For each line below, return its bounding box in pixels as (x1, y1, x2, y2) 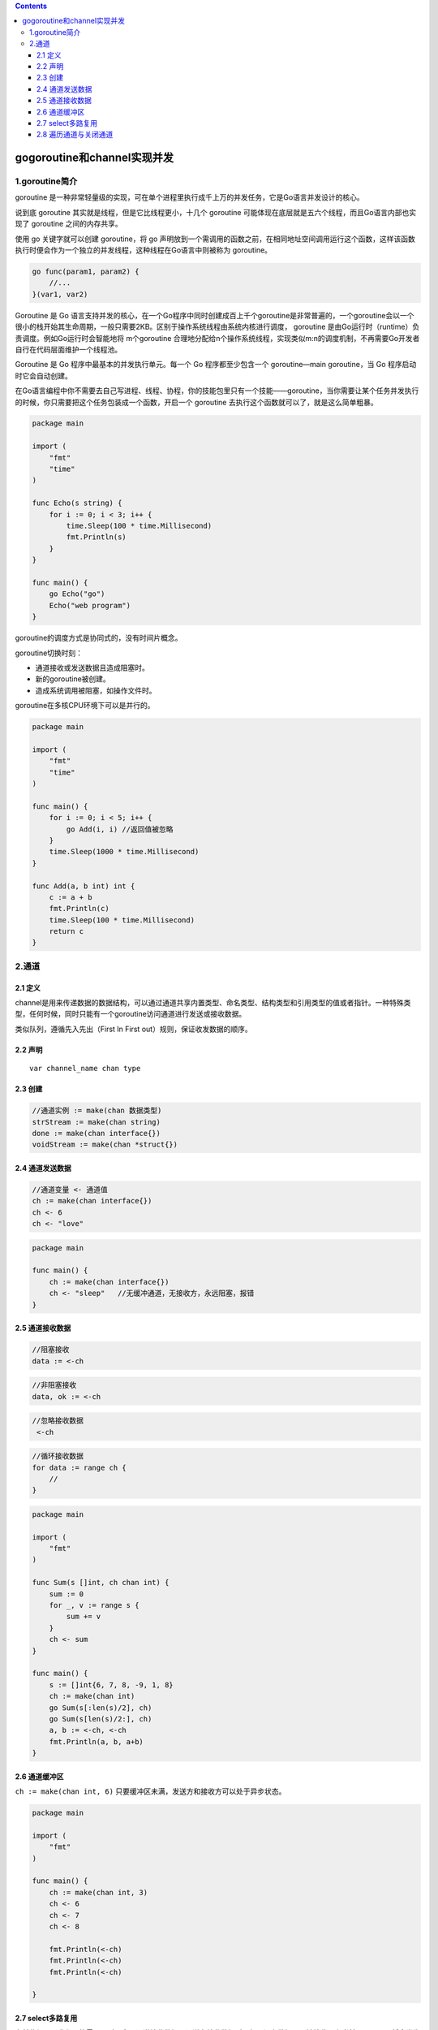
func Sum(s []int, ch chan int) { (32, 1578, 170, 1587)
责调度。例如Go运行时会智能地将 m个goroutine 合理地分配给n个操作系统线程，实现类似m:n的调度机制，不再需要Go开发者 (15, 333, 420, 343)
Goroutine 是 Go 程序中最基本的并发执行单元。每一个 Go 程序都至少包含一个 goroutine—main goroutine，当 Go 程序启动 (15, 360, 417, 369)
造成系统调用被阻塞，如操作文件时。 (35, 685, 157, 695)
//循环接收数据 (32, 1452, 84, 1461)
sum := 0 (49, 1589, 84, 1599)
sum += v (66, 1612, 101, 1622)
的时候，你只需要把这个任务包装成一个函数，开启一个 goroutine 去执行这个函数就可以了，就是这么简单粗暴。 (15, 397, 378, 407)
